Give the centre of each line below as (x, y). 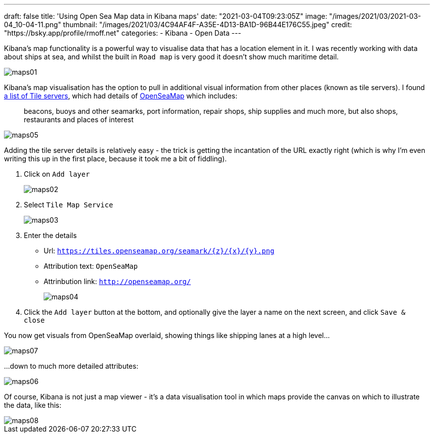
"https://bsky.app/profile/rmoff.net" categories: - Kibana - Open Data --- (123, 33)
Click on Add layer (57, 174)
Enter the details (50, 235)
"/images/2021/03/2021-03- (375, 16)
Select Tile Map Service (69, 205)
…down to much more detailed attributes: (71, 366)
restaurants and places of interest (79, 120)
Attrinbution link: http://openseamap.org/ (117, 281)
